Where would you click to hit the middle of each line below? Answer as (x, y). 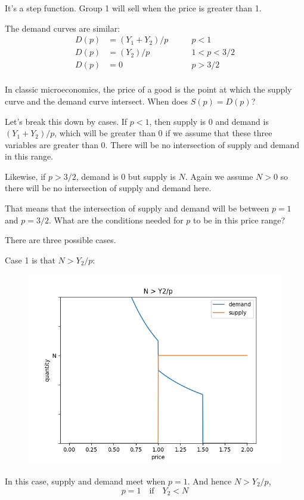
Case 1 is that (30, 260)
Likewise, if (25, 176)
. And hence (210, 481)
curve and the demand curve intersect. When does (97, 101)
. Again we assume (219, 176)
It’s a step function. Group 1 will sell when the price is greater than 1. (133, 8)
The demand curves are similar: (63, 28)
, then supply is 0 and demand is (209, 121)
